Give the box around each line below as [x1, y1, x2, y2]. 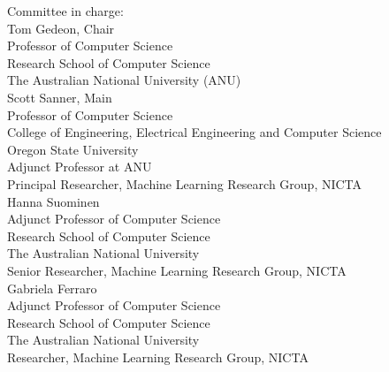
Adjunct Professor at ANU [7, 157, 152, 176]
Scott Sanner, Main [7, 87, 112, 106]
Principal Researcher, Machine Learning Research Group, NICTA [7, 174, 362, 193]
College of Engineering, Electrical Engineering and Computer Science [7, 123, 382, 141]
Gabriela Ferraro [7, 278, 97, 297]
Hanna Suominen [7, 192, 100, 210]
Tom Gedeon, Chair [7, 19, 115, 37]
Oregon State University [7, 140, 139, 158]
